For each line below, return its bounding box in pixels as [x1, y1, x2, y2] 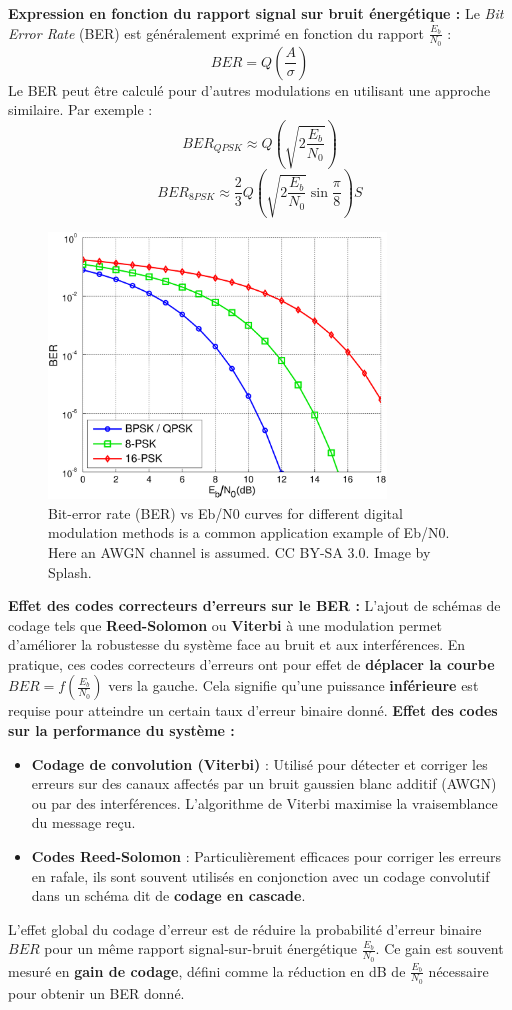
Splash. [48, 561, 92, 582]
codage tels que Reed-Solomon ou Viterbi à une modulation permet [8, 614, 442, 635]
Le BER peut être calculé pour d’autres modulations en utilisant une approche [8, 79, 491, 100]
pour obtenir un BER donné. [8, 982, 185, 1003]
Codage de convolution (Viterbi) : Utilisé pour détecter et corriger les [31, 753, 488, 774]
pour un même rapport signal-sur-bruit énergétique [44, 938, 357, 959]
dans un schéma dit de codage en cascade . [31, 885, 306, 906]
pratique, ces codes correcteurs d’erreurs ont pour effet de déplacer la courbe [8, 653, 495, 674]
